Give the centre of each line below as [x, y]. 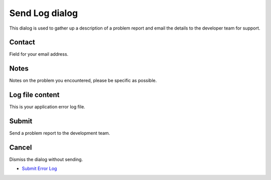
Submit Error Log [39, 168]
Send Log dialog [43, 13]
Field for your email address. [39, 54]
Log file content [34, 95]
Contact [22, 42]
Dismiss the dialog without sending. [46, 159]
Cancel [21, 147]
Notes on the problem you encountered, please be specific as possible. [83, 81]
